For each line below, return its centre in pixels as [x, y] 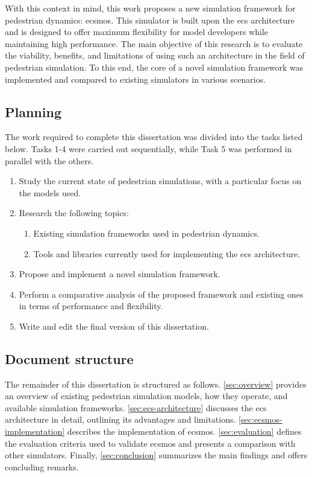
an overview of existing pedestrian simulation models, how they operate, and [146, 396]
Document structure [69, 358]
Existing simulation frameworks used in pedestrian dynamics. [146, 233]
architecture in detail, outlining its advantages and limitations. [120, 419]
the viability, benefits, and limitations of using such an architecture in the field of [155, 55]
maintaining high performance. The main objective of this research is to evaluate [154, 43]
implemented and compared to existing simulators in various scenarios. [136, 79]
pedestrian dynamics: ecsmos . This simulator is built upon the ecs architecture [150, 20]
